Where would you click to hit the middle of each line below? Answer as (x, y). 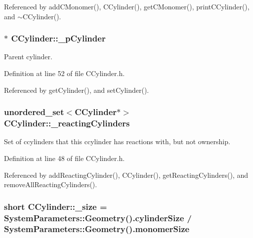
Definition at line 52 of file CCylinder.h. (64, 73)
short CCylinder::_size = (56, 206)
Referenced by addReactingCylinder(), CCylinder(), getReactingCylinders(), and (126, 175)
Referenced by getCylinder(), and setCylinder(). (77, 90)
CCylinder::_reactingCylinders (67, 123)
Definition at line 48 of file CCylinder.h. (64, 158)
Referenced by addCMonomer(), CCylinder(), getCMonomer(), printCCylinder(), (127, 6)
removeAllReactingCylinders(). (51, 184)
